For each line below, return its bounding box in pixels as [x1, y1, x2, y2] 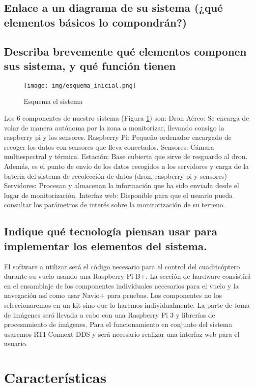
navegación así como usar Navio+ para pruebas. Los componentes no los [4, 290, 222, 300]
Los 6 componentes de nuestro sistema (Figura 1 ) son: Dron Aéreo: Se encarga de [4, 113, 249, 123]
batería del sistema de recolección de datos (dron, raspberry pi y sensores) [4, 170, 227, 181]
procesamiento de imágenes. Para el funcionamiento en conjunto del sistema [4, 319, 232, 329]
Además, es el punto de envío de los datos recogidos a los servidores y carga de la [4, 161, 249, 171]
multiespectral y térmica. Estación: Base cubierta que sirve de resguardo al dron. [4, 151, 248, 161]
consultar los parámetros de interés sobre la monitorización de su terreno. [4, 199, 225, 210]
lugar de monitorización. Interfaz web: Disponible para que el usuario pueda [4, 190, 233, 200]
